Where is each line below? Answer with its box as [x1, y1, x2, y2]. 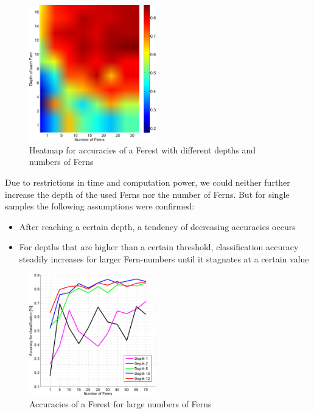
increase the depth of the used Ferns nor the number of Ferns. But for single [5, 188, 290, 200]
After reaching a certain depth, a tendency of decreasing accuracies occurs [19, 220, 296, 233]
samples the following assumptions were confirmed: [5, 200, 195, 212]
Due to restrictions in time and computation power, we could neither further [5, 175, 290, 188]
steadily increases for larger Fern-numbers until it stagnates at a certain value [19, 252, 309, 265]
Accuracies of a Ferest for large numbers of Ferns [29, 397, 212, 410]
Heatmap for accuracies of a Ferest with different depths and [29, 143, 256, 156]
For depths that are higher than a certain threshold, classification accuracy [19, 240, 299, 253]
